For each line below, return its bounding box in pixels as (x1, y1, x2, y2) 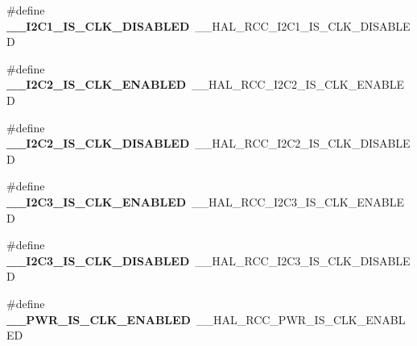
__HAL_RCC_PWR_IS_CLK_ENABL (196, 311, 406, 327)
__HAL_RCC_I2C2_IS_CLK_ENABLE (192, 76, 404, 93)
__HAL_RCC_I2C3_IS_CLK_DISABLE (195, 252, 411, 269)
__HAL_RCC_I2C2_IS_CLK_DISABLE (195, 135, 411, 152)
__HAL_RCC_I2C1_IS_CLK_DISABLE (195, 17, 411, 34)
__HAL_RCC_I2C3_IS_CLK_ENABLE (192, 193, 404, 210)
